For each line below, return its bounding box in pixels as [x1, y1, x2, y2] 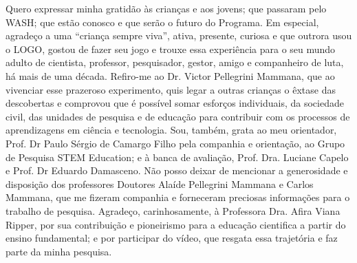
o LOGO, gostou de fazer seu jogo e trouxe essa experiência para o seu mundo [6, 41, 336, 56]
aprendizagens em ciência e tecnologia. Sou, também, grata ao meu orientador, [6, 123, 337, 137]
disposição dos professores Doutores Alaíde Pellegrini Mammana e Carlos [6, 176, 314, 191]
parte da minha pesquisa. [6, 244, 112, 258]
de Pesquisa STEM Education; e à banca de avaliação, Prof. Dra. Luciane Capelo [6, 149, 349, 164]
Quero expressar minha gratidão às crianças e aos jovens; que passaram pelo [6, 1, 327, 15]
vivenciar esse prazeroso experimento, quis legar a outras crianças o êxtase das [6, 82, 336, 96]
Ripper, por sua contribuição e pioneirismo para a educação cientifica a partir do [6, 217, 346, 231]
